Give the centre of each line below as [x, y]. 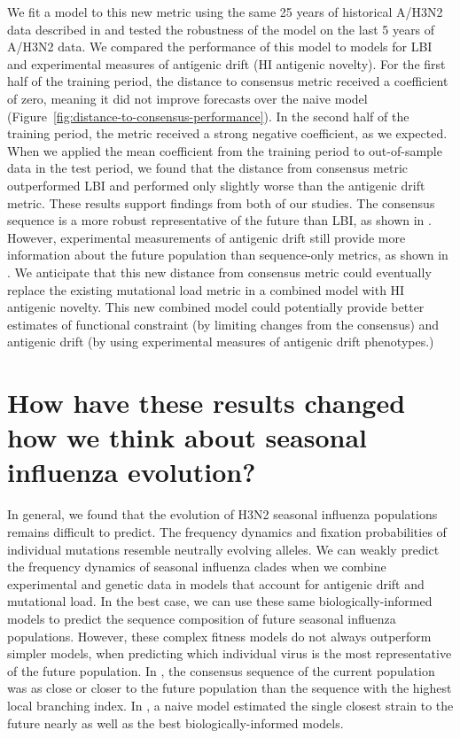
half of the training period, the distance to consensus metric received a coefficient [228, 81]
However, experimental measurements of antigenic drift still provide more [207, 237]
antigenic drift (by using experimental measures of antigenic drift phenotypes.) [221, 342]
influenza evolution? [132, 472]
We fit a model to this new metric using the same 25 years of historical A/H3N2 [225, 12]
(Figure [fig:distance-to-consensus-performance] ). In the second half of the [208, 116]
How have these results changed [207, 403]
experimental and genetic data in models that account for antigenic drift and [216, 583]
